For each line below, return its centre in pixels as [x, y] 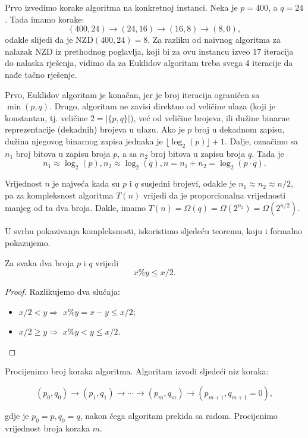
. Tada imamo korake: [45, 19]
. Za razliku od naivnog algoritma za [214, 40]
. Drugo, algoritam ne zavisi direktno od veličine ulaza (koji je [163, 106]
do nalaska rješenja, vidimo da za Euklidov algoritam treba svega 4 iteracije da [149, 63]
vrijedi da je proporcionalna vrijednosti [214, 195]
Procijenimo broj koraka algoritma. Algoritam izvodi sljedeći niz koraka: [137, 371]
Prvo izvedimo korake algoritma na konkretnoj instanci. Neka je [121, 7]
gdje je [17, 416]
